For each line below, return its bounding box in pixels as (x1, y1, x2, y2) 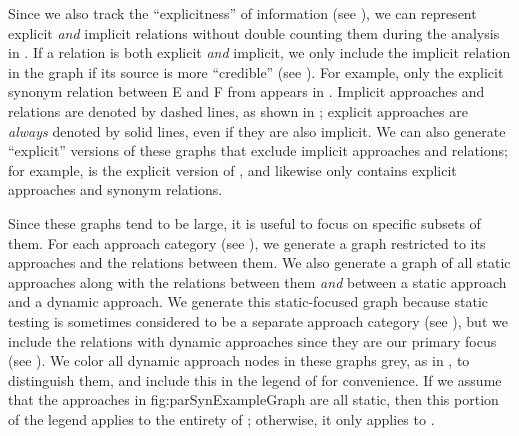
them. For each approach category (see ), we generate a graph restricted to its (8, 232, 486, 253)
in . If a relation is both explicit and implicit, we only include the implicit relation (8, 42, 511, 63)
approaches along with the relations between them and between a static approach (8, 271, 507, 292)
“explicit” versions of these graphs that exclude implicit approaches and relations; (8, 140, 508, 161)
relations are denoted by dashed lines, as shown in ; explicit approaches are (8, 100, 468, 121)
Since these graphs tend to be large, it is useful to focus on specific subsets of (8, 212, 481, 233)
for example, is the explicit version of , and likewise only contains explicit (8, 159, 457, 180)
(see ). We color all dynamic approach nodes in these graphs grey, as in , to (8, 350, 470, 371)
